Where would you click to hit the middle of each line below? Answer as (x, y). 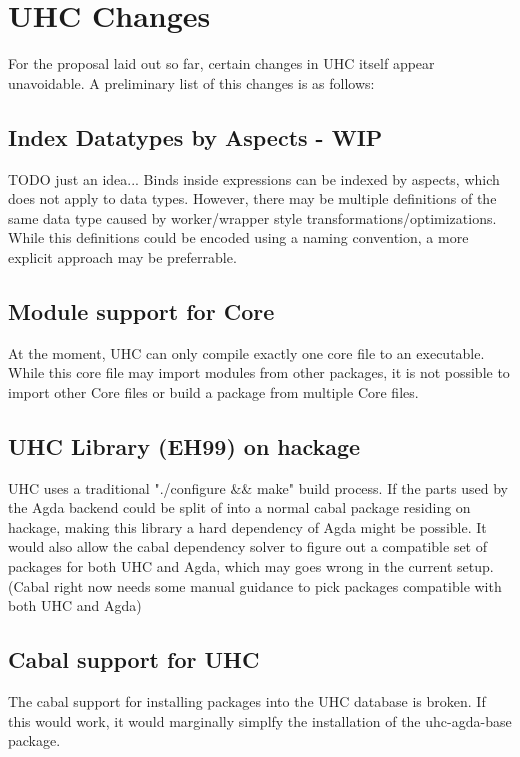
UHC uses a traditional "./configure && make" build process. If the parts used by (258, 487)
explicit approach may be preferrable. (122, 256)
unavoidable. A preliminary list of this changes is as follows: (191, 82)
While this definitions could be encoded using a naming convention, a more (238, 237)
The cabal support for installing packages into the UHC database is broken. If (247, 701)
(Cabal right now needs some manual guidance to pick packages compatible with (255, 585)
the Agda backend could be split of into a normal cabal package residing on (239, 507)
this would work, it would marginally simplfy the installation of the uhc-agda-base (260, 720)
